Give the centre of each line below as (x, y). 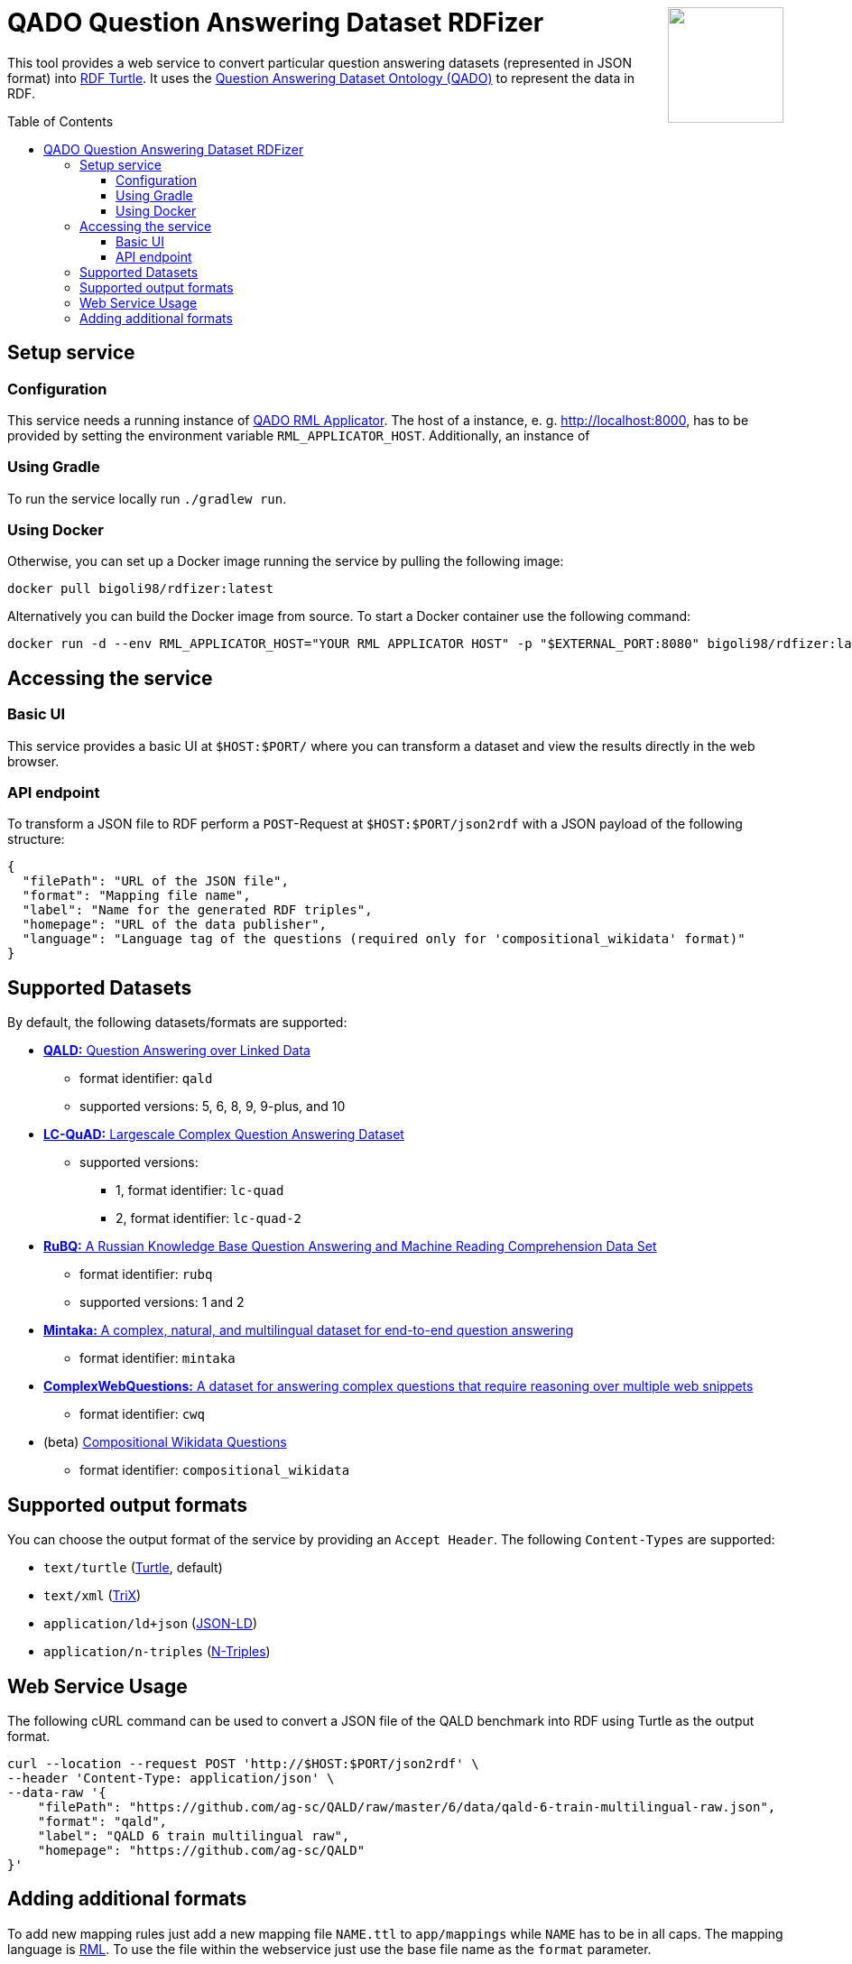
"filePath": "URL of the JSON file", (155, 881)
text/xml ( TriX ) (93, 1596)
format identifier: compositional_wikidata (215, 1470)
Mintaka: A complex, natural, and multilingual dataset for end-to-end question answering (309, 1330)
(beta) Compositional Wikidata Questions (165, 1442)
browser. (33, 761)
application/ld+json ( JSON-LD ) (150, 1624)
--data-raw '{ (57, 1792)
